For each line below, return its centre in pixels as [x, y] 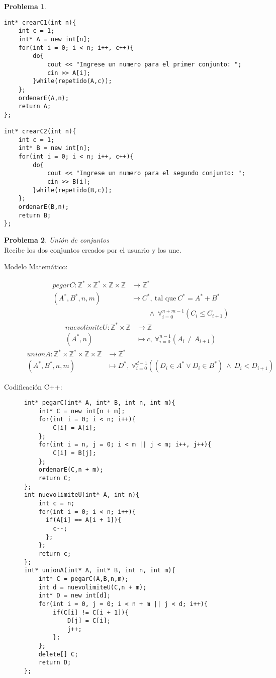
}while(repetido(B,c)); [72, 190]
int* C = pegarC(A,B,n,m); [83, 579]
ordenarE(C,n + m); [71, 470]
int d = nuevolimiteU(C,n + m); [93, 587]
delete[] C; [58, 654]
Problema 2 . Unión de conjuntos [57, 240]
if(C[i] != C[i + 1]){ [91, 612]
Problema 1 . [26, 6]
